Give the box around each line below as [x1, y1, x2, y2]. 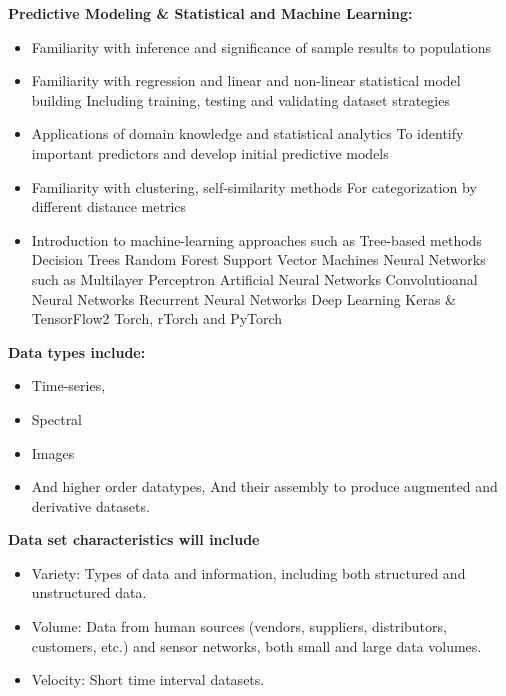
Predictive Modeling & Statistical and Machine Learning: [8, 3, 413, 23]
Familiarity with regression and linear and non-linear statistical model [31, 70, 461, 91]
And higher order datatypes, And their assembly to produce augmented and [31, 476, 498, 497]
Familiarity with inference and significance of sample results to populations [31, 36, 492, 57]
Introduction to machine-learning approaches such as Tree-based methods [31, 229, 482, 250]
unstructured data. [31, 582, 147, 603]
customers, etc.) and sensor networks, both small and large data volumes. [31, 635, 482, 656]
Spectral [31, 408, 83, 429]
